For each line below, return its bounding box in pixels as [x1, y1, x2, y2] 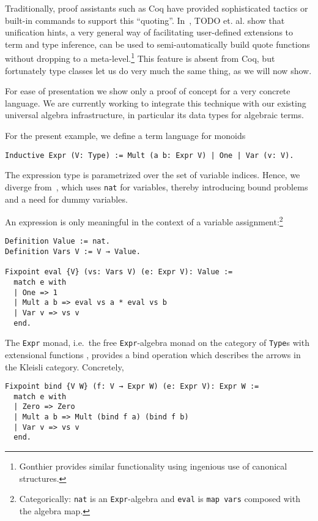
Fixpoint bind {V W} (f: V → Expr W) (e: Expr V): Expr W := [5, 382, 259, 391]
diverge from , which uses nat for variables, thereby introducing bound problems [5, 180, 308, 193]
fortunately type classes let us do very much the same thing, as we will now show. [5, 64, 312, 77]
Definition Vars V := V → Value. [5, 247, 141, 256]
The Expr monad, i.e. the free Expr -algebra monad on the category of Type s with [5, 336, 309, 349]
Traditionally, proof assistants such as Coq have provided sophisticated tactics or [5, 2, 308, 14]
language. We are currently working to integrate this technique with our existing [5, 96, 306, 109]
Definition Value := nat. [5, 237, 110, 246]
